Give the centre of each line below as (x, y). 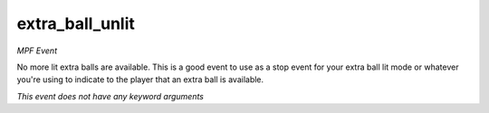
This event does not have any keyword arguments (110, 96)
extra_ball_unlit (76, 24)
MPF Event (37, 51)
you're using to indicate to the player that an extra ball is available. (140, 80)
